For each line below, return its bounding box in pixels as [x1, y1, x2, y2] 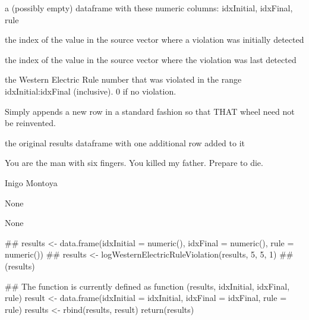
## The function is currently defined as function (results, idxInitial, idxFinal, [5, 280, 290, 292]
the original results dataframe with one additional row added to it [5, 136, 245, 149]
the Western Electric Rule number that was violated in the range [5, 73, 242, 86]
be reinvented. [5, 117, 56, 129]
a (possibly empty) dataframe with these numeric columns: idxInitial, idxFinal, [5, 2, 293, 14]
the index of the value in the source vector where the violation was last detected [5, 53, 297, 65]
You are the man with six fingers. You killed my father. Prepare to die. [5, 156, 263, 169]
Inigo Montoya [5, 176, 58, 189]
